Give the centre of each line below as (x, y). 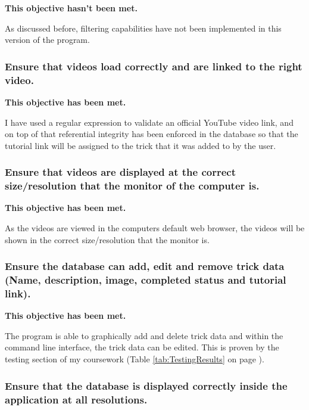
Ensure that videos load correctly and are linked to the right (154, 66)
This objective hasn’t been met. (71, 8)
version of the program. (47, 40)
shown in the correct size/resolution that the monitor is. (107, 239)
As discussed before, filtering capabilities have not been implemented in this (143, 28)
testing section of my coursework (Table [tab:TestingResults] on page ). (135, 359)
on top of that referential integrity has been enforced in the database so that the (152, 134)
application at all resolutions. (76, 399)
